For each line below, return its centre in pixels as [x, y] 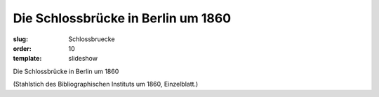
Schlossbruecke [92, 39]
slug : [20, 39]
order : [22, 48]
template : [27, 59]
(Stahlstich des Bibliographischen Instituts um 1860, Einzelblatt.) [106, 84]
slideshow [83, 59]
